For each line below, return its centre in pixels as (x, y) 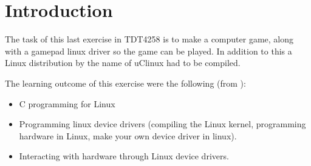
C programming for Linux (67, 103)
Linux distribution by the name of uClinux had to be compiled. (123, 63)
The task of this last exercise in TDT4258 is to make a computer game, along (149, 39)
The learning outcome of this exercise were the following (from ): (125, 83)
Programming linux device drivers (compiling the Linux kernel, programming (162, 124)
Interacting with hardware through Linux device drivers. (124, 156)
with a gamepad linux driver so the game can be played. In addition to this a (149, 51)
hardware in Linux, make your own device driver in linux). (128, 135)
